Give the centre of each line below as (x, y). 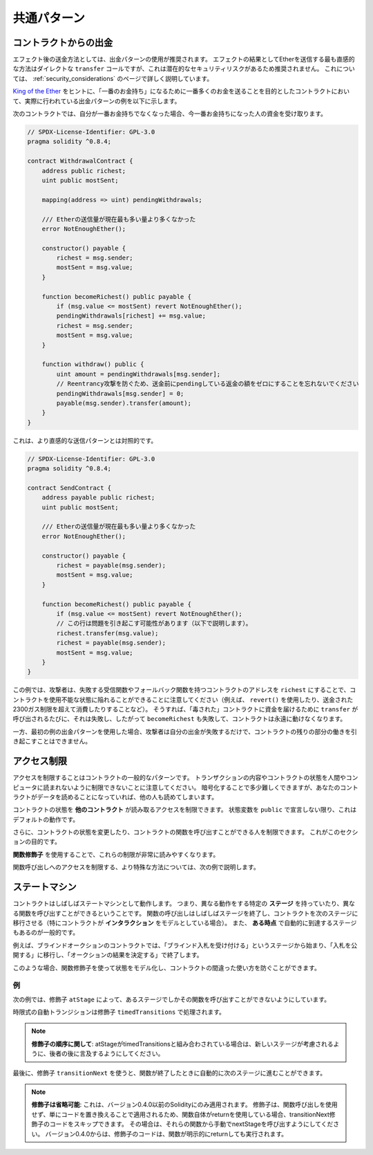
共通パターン (49, 18)
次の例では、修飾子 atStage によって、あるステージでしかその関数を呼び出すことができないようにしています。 (172, 999)
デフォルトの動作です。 (46, 819)
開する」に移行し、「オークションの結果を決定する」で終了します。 (108, 955)
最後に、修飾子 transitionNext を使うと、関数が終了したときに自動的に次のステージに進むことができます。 (170, 1073)
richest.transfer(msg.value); (107, 633)
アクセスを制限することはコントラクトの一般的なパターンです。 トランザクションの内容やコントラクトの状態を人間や (180, 778)
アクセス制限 (40, 761)
